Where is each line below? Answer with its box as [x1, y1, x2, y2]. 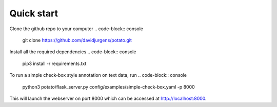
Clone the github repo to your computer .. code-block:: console [9, 26, 144, 32]
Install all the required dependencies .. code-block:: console [9, 49, 136, 55]
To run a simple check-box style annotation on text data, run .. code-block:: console [9, 72, 187, 78]
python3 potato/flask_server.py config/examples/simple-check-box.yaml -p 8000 [22, 83, 195, 90]
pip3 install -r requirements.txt [22, 60, 87, 67]
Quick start [9, 8, 58, 19]
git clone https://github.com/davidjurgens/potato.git [22, 37, 132, 43]
